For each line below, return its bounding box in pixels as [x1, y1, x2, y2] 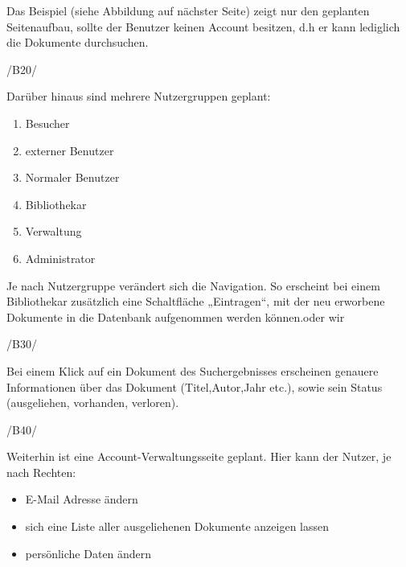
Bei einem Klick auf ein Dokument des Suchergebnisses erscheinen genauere [6, 362, 379, 379]
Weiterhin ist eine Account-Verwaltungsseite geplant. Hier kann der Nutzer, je [6, 448, 392, 465]
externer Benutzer [25, 142, 114, 158]
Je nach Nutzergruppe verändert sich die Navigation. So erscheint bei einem [6, 277, 380, 294]
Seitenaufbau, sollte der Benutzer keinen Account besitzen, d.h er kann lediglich [6, 18, 400, 35]
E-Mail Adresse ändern [25, 491, 138, 507]
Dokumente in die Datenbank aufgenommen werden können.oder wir [6, 308, 345, 325]
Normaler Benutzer [25, 169, 120, 186]
